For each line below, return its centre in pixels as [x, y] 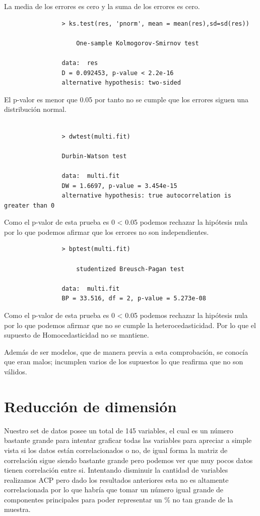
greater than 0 [29, 205]
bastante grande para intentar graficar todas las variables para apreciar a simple [128, 440]
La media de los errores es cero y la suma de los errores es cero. [102, 6]
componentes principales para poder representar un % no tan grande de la [119, 499]
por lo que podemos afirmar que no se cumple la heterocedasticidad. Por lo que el [130, 325]
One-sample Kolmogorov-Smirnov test [138, 43]
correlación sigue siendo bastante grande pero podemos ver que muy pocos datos [128, 460]
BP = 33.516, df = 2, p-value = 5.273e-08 [134, 299]
